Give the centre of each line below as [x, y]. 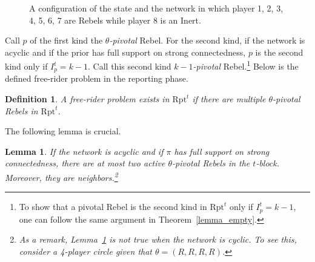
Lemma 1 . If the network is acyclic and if [84, 151]
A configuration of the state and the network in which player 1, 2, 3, [156, 8]
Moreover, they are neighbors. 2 [61, 176]
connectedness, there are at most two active [85, 163]
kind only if [26, 66]
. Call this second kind [130, 66]
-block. [268, 163]
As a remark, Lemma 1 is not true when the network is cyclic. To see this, [158, 239]
